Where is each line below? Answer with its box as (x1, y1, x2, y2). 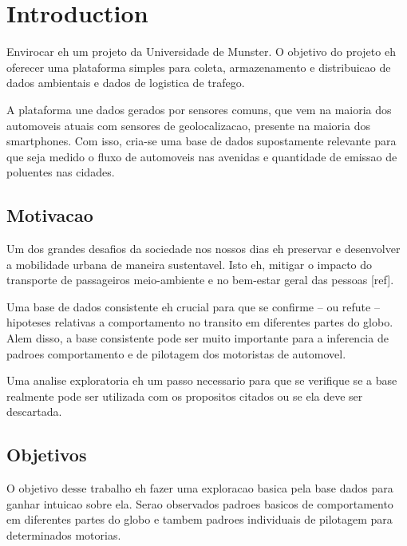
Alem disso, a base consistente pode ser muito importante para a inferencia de (6, 330, 389, 346)
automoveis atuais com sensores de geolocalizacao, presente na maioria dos (6, 117, 370, 133)
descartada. (6, 403, 62, 420)
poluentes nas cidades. (6, 164, 115, 180)
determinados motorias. (6, 527, 121, 543)
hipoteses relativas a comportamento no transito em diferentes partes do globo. (6, 314, 393, 330)
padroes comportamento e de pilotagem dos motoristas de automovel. (6, 345, 346, 362)
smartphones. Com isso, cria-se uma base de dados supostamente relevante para (6, 133, 397, 149)
